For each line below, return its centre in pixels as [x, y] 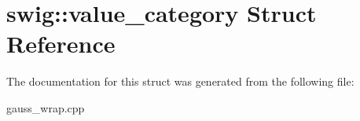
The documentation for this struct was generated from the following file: [180, 81]
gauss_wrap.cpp [46, 107]
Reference [61, 44]
